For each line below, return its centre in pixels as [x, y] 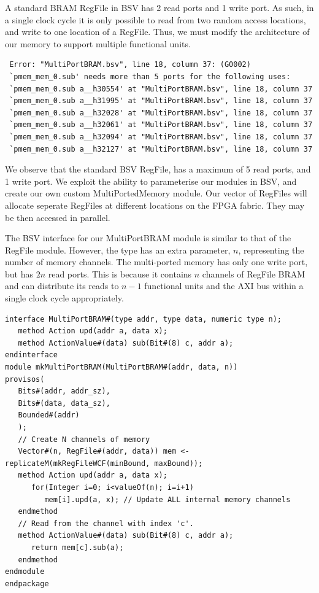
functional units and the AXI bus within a [224, 286]
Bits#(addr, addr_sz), [64, 391]
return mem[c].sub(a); [77, 547]
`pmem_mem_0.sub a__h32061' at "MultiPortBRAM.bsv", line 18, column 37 [161, 125]
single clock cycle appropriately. [64, 298]
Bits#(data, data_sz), [64, 403]
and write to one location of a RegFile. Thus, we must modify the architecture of [157, 32]
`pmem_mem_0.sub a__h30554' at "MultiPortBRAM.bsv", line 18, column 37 [161, 89]
